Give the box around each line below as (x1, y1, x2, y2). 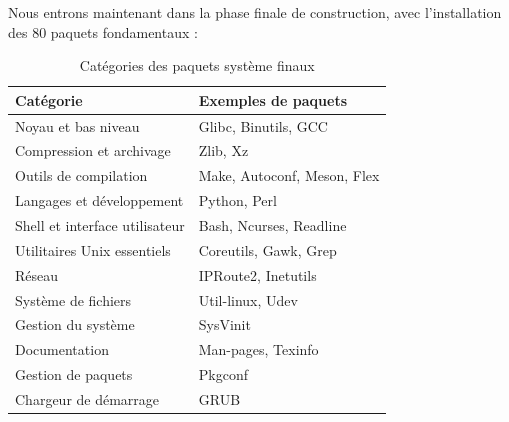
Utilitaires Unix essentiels (15, 239, 171, 260)
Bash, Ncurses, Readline (198, 215, 347, 235)
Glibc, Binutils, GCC (198, 115, 328, 136)
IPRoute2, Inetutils (198, 264, 317, 285)
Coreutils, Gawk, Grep (198, 239, 337, 260)
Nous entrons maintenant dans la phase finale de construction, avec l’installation (8, 2, 502, 22)
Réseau (15, 264, 59, 285)
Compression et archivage (15, 140, 171, 161)
